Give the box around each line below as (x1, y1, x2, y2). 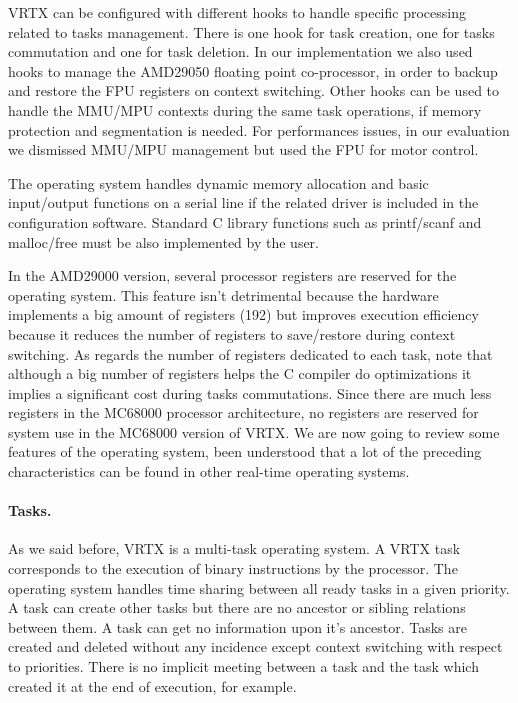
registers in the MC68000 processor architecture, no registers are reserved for (8, 402, 479, 423)
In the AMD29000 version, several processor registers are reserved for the (8, 265, 457, 286)
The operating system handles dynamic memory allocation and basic (8, 172, 429, 193)
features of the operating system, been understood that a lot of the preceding (8, 441, 482, 462)
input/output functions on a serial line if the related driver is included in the (8, 192, 479, 213)
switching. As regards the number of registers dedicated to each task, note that (8, 343, 493, 364)
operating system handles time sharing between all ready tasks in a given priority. (8, 577, 510, 598)
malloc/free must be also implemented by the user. (8, 231, 319, 252)
